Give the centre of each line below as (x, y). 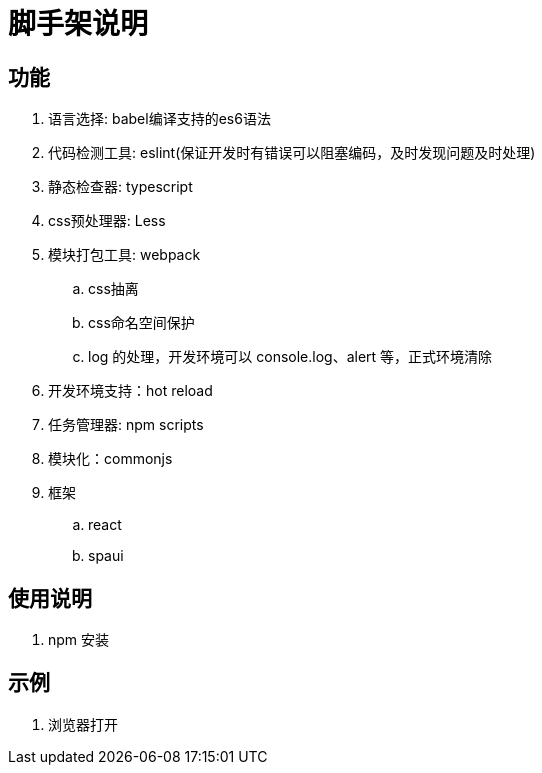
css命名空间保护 (141, 323)
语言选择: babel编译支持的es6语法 (159, 119)
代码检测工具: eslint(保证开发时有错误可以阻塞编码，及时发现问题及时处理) (292, 153)
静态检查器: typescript (120, 187)
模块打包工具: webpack (124, 255)
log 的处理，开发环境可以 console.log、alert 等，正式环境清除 (290, 357)
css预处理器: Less (107, 221)
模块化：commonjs (110, 459)
